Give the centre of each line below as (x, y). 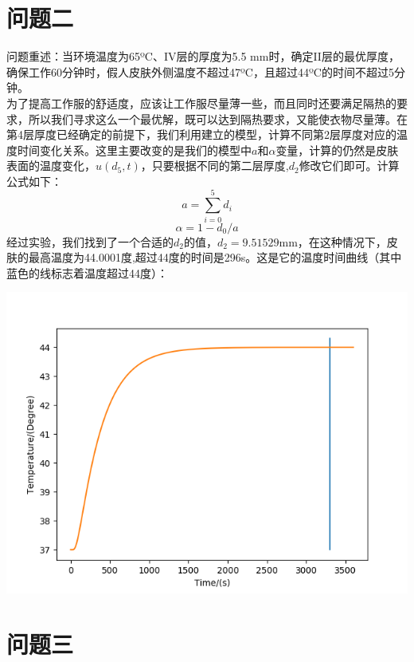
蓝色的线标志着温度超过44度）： (87, 272)
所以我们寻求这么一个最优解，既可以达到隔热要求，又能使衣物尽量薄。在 (218, 118)
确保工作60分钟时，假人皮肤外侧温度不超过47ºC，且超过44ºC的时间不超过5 (200, 71)
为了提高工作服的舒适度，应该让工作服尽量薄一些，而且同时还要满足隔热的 (201, 102)
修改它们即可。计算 (349, 165)
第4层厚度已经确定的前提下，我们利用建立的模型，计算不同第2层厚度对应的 (201, 134)
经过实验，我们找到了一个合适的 (90, 241)
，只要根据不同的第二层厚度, (215, 165)
